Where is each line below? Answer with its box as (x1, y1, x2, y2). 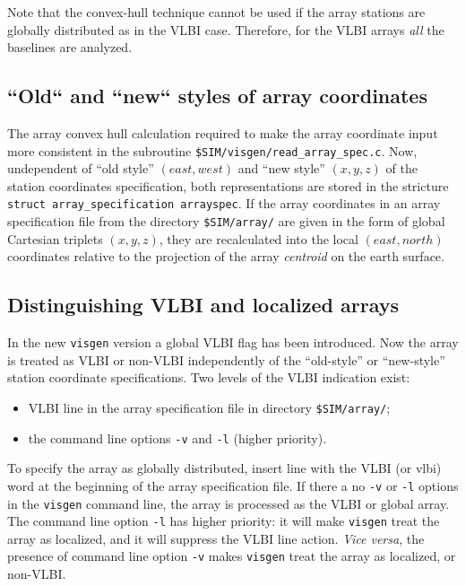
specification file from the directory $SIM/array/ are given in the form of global (7, 212, 445, 231)
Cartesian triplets (7, 229, 103, 248)
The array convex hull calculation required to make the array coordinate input (7, 123, 438, 142)
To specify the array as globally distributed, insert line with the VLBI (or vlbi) (7, 459, 442, 477)
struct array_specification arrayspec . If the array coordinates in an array (7, 194, 441, 213)
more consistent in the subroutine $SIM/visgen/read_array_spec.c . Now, (7, 141, 418, 160)
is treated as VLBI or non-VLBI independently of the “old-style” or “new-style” (7, 350, 445, 369)
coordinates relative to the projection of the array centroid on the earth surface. (7, 247, 444, 266)
